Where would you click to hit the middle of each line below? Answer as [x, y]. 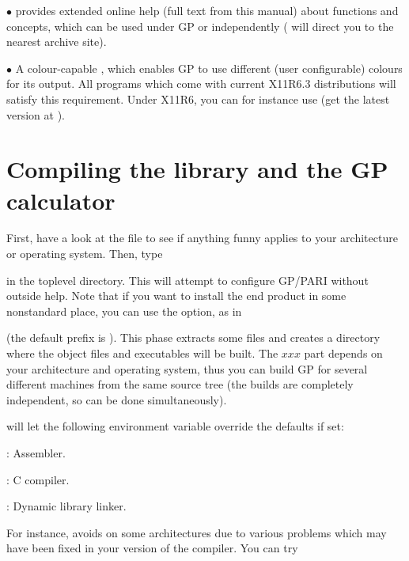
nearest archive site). [57, 42]
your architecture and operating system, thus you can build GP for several [187, 368]
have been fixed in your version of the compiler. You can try [152, 548]
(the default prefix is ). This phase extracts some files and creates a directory [193, 337]
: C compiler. [38, 479]
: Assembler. [36, 453]
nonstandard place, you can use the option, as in [124, 311]
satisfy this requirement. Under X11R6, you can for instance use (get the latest [198, 99]
